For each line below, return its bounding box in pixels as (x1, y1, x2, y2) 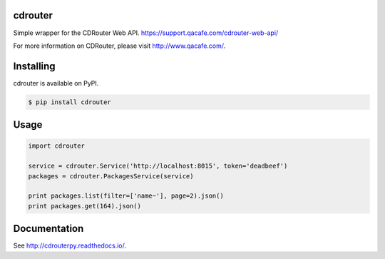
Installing (13, 60, 56, 72)
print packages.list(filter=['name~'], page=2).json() (28, 192, 224, 200)
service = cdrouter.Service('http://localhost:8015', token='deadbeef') (28, 162, 288, 171)
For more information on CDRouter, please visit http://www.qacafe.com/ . (13, 41, 226, 50)
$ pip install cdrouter (28, 98, 112, 106)
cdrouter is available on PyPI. (13, 78, 99, 87)
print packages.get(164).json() (28, 202, 142, 210)
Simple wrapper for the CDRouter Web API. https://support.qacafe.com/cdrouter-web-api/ (13, 29, 279, 37)
